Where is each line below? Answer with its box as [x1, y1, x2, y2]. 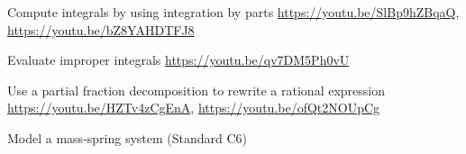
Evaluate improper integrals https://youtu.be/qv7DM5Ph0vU [7, 50, 350, 69]
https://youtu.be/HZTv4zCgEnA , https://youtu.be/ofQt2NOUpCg [7, 98, 380, 117]
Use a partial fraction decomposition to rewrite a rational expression [7, 80, 385, 99]
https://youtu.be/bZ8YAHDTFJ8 [7, 20, 195, 39]
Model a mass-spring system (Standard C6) [7, 128, 248, 147]
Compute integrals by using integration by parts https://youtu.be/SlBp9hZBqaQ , [7, 3, 460, 21]
